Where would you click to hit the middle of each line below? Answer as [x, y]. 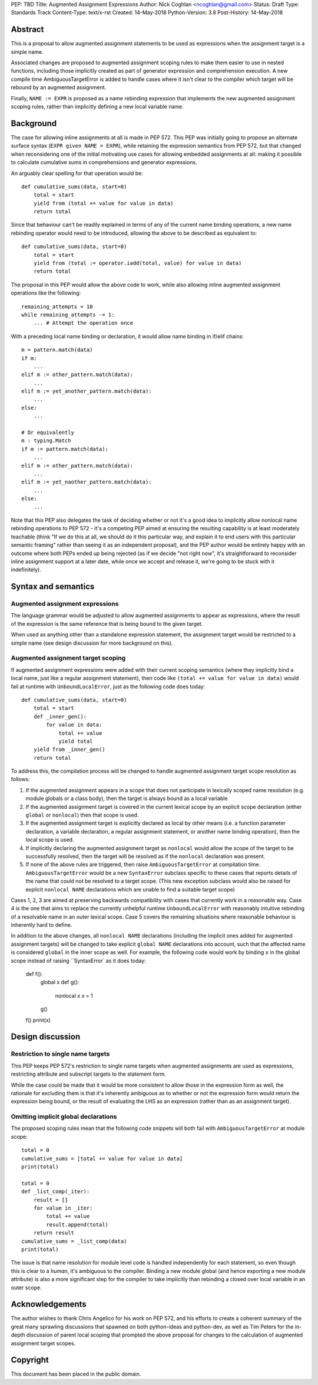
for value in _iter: [63, 1208]
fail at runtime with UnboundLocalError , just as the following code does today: [108, 686]
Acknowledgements [49, 1304]
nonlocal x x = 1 [74, 995]
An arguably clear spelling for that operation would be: [77, 173]
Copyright [30, 1360]
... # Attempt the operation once [83, 323]
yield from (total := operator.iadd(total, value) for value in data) [138, 263]
